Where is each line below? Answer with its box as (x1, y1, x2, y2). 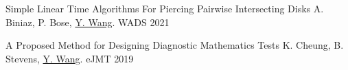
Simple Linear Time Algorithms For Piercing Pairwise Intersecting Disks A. (5, 1, 324, 15)
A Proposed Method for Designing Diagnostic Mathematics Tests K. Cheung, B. (5, 38, 344, 52)
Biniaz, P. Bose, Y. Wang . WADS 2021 (5, 14, 170, 29)
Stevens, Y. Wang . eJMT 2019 (5, 51, 134, 65)
